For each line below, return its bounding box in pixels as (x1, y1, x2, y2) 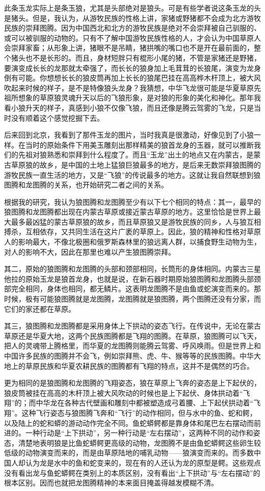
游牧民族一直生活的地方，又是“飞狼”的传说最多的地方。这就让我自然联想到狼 (4, 169, 261, 180)
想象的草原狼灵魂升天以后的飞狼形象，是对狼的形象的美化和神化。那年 (18, 92, 254, 103)
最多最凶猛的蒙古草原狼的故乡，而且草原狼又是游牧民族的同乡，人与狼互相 (11, 216, 261, 227)
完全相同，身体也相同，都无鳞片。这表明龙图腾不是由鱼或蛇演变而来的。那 (11, 283, 261, 294)
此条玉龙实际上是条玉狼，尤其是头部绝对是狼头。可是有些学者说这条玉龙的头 (4, 3, 261, 13)
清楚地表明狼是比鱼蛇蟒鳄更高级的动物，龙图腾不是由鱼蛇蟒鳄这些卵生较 (18, 437, 261, 448)
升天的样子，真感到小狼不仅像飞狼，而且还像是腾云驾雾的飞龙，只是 (25, 102, 254, 113)
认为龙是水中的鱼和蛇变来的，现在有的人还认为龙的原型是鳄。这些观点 (25, 457, 261, 468)
